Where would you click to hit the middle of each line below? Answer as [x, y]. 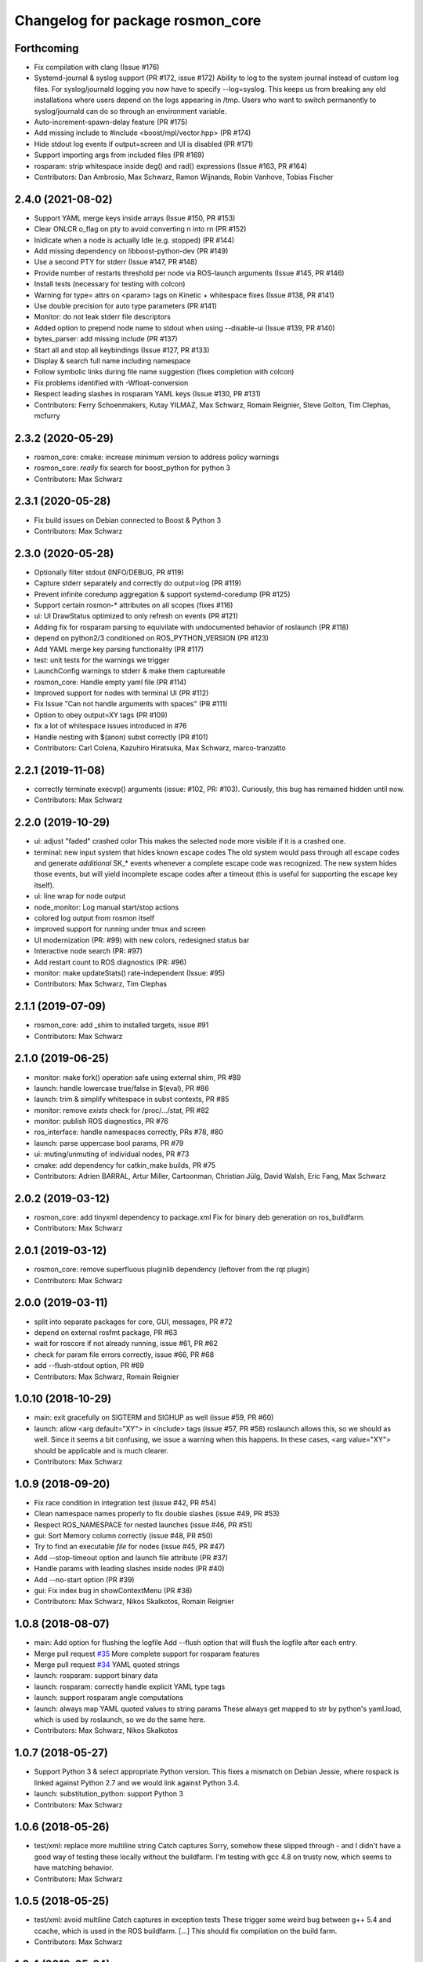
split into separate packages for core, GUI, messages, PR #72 [133, 1322]
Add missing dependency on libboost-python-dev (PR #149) [131, 251]
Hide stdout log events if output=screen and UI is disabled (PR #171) [144, 144]
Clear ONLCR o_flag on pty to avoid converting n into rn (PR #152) [140, 229]
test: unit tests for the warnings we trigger [102, 660]
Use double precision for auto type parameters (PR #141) [125, 306]
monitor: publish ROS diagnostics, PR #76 [101, 1121]
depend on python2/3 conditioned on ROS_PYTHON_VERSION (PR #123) [152, 638]
